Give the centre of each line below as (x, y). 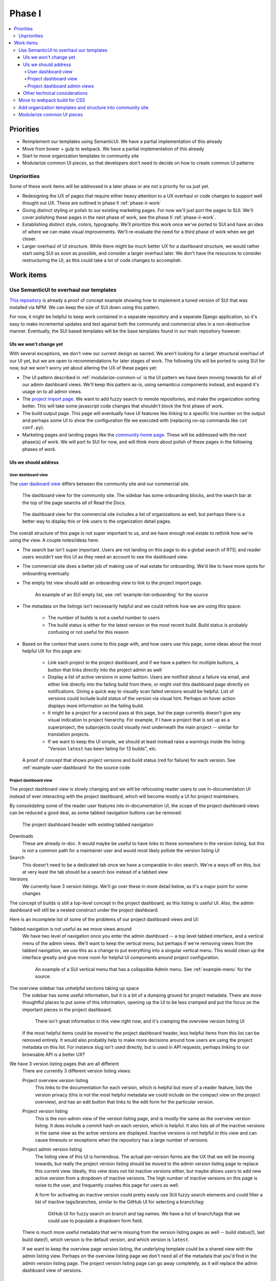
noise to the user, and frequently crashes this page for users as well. (107, 1185)
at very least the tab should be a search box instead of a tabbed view (95, 872)
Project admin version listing (52, 1149)
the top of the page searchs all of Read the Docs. (74, 503)
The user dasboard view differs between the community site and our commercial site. (100, 484)
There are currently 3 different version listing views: (77, 1071)
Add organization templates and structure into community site (84, 107)
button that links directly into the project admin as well (105, 670)
